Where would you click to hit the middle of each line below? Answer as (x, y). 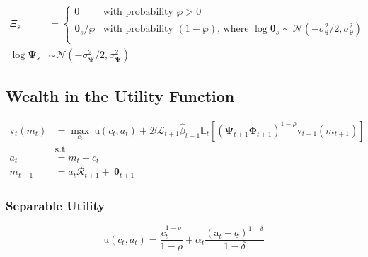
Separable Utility (56, 205)
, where (233, 29)
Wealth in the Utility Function (120, 96)
